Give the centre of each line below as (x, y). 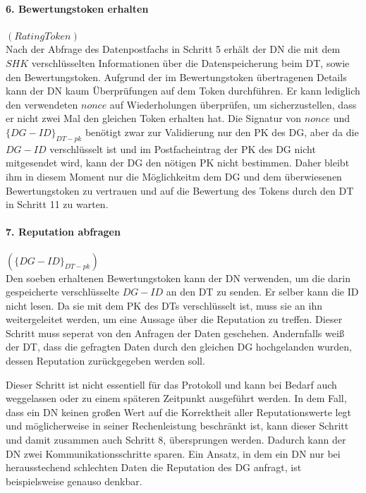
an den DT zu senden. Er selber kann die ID (262, 292)
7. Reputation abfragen (63, 232)
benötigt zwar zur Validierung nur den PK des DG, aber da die (222, 132)
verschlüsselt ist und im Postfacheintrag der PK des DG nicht (183, 148)
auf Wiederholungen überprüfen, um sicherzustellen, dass (233, 104)
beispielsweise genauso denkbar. (74, 481)
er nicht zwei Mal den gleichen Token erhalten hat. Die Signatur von (154, 118)
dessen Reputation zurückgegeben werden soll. (105, 361)
